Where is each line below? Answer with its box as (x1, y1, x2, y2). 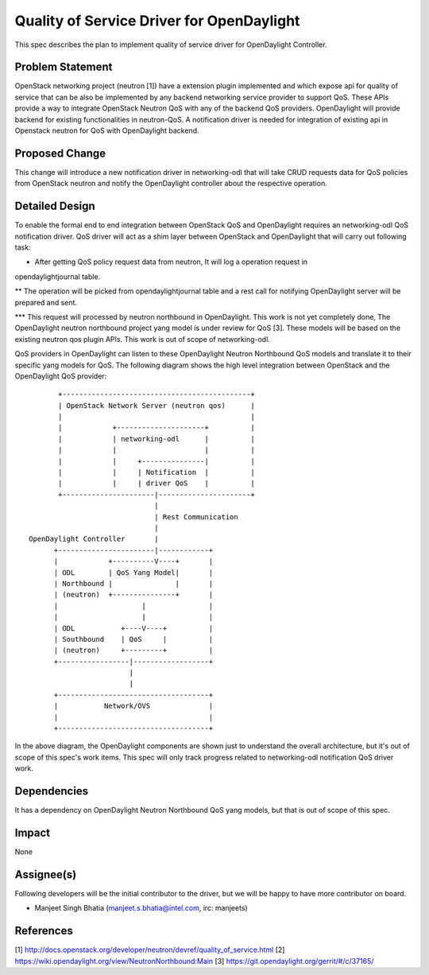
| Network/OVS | (53, 701, 214, 711)
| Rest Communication (153, 512, 238, 521)
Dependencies (14, 784, 89, 798)
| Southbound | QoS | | (53, 635, 214, 643)
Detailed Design (14, 200, 95, 213)
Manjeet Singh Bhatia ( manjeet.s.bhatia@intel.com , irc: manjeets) (34, 903, 248, 913)
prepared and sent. (14, 297, 78, 307)
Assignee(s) (14, 868, 77, 881)
